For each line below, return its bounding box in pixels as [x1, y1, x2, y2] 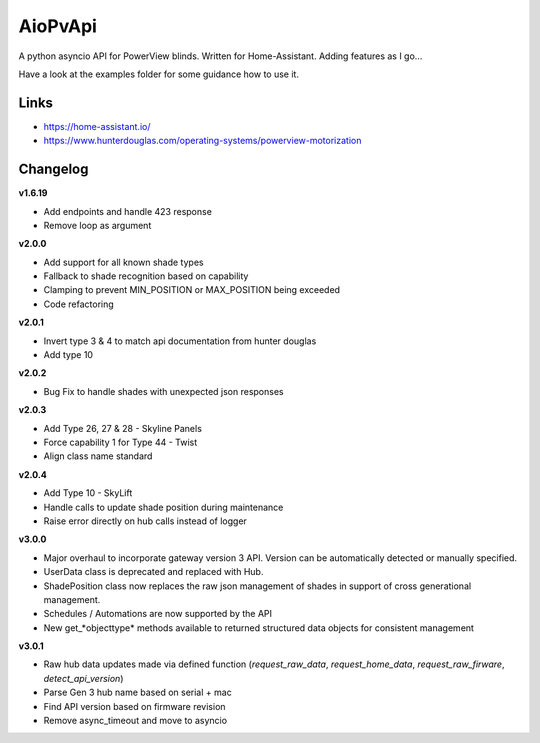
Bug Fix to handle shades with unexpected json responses [43, 385, 284, 397]
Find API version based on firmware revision [43, 700, 226, 712]
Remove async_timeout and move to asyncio [43, 715, 228, 727]
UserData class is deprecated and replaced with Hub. [43, 566, 264, 578]
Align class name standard [43, 450, 153, 462]
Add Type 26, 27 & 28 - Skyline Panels [43, 422, 202, 434]
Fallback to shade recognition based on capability [43, 270, 249, 282]
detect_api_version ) [43, 672, 124, 684]
